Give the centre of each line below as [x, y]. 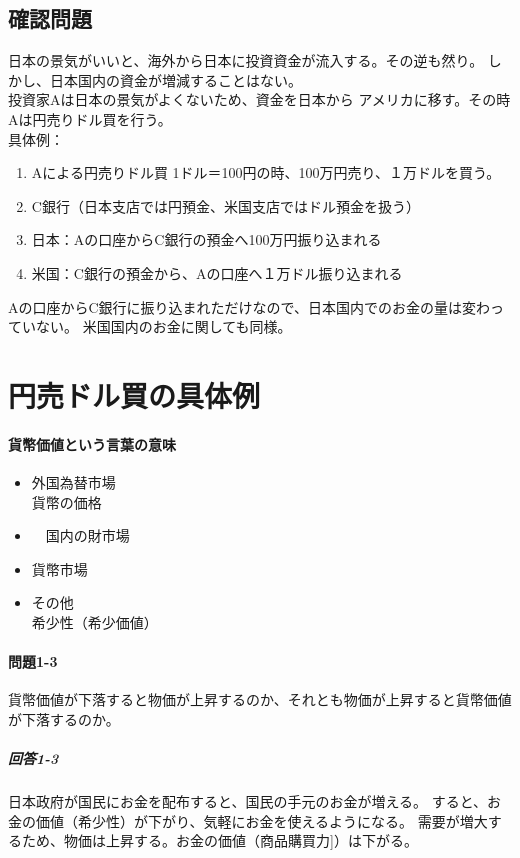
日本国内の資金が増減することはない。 [175, 79]
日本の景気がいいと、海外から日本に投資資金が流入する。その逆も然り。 [246, 60]
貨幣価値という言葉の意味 [92, 443]
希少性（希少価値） [94, 621]
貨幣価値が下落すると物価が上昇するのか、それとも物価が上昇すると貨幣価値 [260, 699]
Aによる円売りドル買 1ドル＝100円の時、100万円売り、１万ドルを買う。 [266, 172]
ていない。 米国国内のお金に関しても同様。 [150, 326]
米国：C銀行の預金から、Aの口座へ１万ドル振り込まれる [217, 272]
